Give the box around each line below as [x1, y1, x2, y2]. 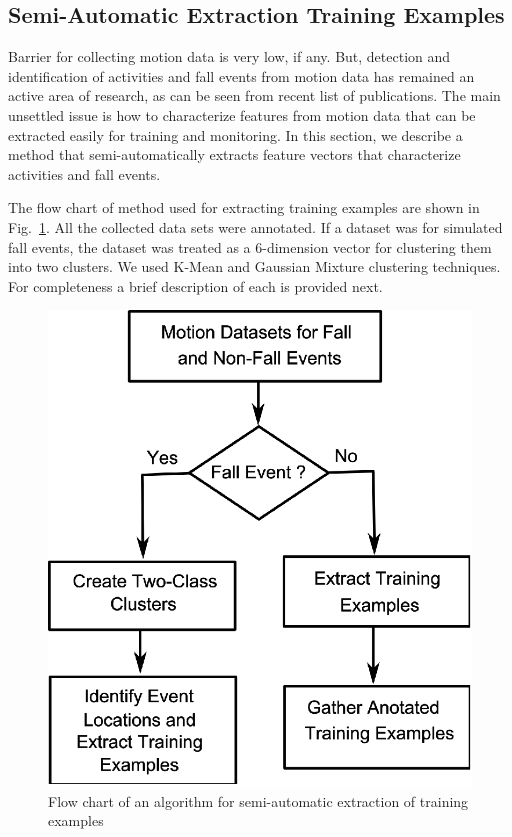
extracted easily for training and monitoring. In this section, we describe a [8, 124, 463, 145]
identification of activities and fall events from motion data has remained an [8, 65, 475, 86]
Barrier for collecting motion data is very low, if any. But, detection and [8, 46, 451, 67]
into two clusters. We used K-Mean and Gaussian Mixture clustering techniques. [8, 256, 501, 277]
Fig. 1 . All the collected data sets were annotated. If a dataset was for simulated [8, 216, 503, 237]
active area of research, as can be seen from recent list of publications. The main [8, 85, 501, 106]
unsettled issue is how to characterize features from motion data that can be [8, 104, 476, 125]
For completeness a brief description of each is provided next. [8, 275, 383, 296]
